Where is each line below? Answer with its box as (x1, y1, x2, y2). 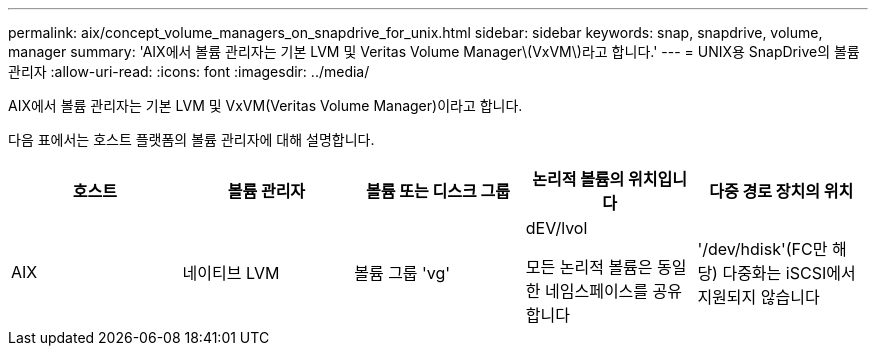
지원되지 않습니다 (697, 287, 820, 307)
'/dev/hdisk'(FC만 (697, 239, 828, 259)
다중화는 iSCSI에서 (722, 263, 856, 283)
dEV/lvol (525, 218, 588, 238)
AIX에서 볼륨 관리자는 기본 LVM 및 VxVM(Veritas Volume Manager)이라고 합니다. (8, 97, 523, 114)
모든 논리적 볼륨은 (525, 257, 653, 277)
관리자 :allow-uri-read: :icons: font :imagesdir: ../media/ (8, 63, 370, 80)
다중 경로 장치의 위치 (709, 181, 854, 201)
